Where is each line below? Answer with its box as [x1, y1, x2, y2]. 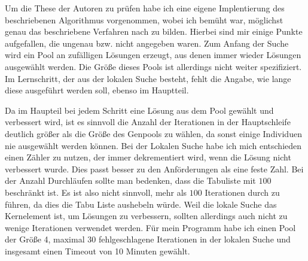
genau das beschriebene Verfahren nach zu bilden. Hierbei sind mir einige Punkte [5, 25, 303, 38]
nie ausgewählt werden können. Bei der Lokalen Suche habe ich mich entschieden [5, 139, 302, 151]
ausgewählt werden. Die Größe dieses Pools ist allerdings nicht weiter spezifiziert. [5, 60, 302, 72]
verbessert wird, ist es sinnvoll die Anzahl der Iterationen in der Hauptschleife [5, 116, 291, 128]
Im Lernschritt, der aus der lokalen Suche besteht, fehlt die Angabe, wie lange [5, 72, 291, 84]
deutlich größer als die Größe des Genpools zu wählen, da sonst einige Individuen [5, 127, 302, 139]
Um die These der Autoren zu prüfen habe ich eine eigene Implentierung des [5, 2, 285, 14]
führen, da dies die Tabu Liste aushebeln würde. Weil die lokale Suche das [5, 198, 277, 210]
